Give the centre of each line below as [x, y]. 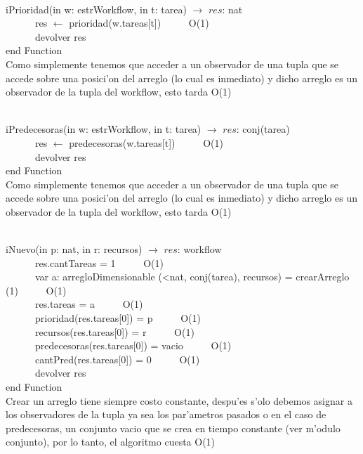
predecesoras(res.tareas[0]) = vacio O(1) [133, 345]
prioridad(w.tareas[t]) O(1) [139, 23]
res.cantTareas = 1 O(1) [99, 262]
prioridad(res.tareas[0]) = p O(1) [118, 318]
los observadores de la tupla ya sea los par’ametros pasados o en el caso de [166, 414]
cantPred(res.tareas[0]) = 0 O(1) [117, 359]
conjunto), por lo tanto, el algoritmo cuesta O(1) [111, 442]
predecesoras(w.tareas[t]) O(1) [146, 142]
